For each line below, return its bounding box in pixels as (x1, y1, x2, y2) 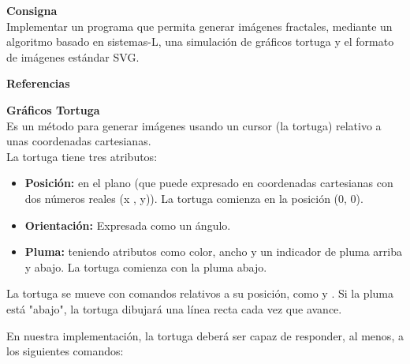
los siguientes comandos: (6, 343, 124, 359)
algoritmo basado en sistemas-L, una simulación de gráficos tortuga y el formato (6, 33, 394, 50)
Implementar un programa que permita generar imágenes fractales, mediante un (6, 17, 393, 34)
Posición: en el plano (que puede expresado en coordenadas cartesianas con (24, 174, 393, 191)
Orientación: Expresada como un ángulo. (24, 216, 231, 233)
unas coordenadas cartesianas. (6, 133, 151, 149)
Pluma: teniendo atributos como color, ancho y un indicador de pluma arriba (24, 243, 403, 260)
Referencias (6, 75, 70, 92)
